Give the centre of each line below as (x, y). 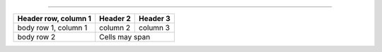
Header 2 (115, 19)
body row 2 (36, 37)
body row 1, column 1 (52, 28)
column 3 (154, 28)
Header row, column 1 (54, 19)
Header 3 (155, 19)
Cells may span (125, 37)
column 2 (115, 28)
